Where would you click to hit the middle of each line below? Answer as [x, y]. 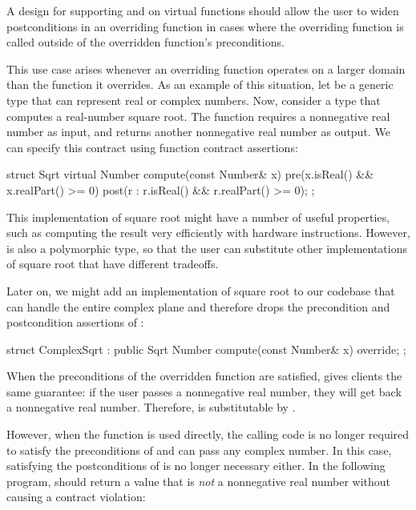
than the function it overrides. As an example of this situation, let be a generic [200, 84]
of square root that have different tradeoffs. [113, 264]
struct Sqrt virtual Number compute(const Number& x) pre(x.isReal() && [190, 174]
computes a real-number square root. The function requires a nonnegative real [198, 116]
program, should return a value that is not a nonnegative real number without [198, 481]
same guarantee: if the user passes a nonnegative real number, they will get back [204, 391]
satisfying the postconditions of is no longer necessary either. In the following [196, 466]
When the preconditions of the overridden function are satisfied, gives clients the [204, 376]
